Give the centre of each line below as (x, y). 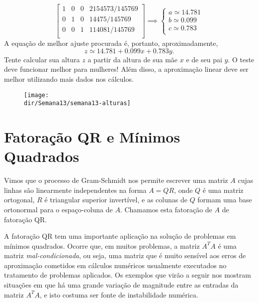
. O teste (241, 59)
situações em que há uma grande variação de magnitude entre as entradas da (121, 285)
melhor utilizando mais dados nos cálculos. (69, 78)
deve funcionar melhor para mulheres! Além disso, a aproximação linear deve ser (126, 69)
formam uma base (225, 200)
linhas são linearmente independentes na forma (75, 190)
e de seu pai (204, 59)
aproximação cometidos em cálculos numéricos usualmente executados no (115, 265)
